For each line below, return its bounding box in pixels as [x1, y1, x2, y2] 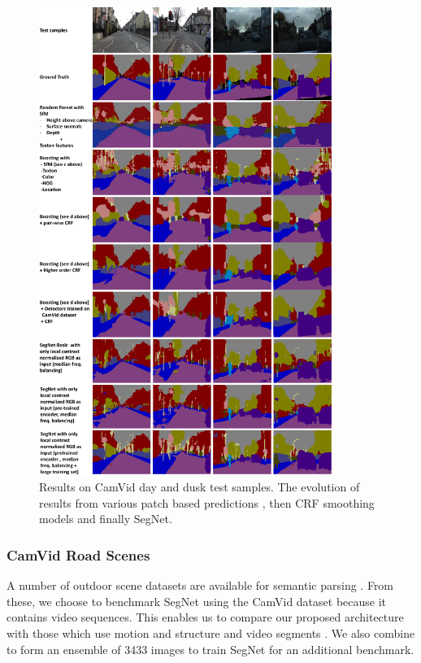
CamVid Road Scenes [7, 544, 150, 565]
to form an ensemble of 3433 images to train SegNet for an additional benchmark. [7, 640, 414, 657]
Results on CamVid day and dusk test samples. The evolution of [39, 478, 360, 495]
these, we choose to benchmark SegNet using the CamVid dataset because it [7, 592, 387, 609]
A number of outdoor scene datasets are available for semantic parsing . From [7, 577, 394, 594]
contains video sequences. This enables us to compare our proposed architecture [7, 608, 404, 626]
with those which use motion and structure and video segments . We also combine [7, 625, 415, 641]
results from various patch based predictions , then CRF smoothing [39, 494, 375, 511]
